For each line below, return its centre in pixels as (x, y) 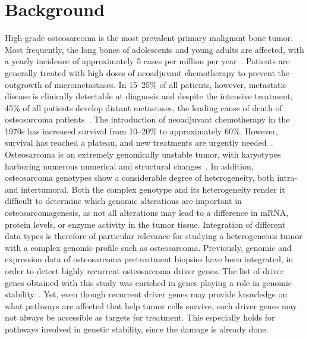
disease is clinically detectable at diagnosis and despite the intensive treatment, (149, 96)
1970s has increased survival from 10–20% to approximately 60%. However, (141, 131)
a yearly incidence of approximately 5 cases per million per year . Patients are (147, 61)
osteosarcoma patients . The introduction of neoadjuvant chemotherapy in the (147, 119)
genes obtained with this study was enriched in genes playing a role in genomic (149, 282)
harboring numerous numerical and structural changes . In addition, (129, 166)
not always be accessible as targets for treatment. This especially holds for (140, 317)
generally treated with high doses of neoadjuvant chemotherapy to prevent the (147, 72)
